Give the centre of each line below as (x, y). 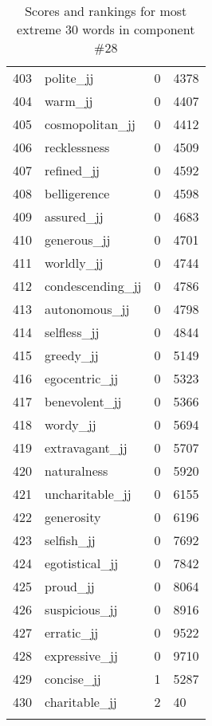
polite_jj (69, 78)
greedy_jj (72, 355)
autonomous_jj (87, 309)
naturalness (77, 471)
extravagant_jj (86, 447)
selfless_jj (72, 332)
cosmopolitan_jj (90, 124)
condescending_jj (93, 286)
